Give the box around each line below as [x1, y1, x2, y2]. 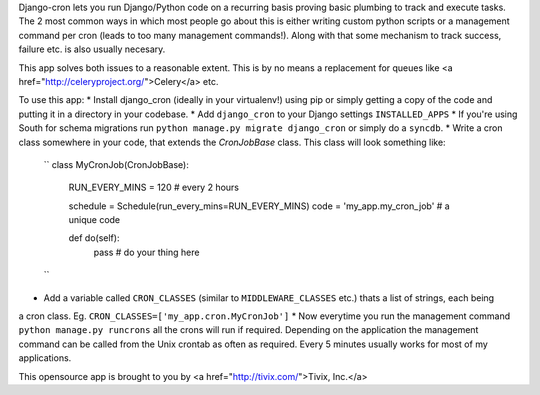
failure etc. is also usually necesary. [18, 43, 166, 55]
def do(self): [68, 232, 120, 244]
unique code [68, 214, 121, 226]
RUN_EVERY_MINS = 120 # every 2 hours [68, 181, 240, 194]
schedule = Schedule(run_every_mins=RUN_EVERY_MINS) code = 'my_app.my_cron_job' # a [68, 200, 450, 212]
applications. [18, 352, 72, 364]
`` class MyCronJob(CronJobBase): [43, 158, 189, 170]
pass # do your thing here [93, 246, 200, 258]
